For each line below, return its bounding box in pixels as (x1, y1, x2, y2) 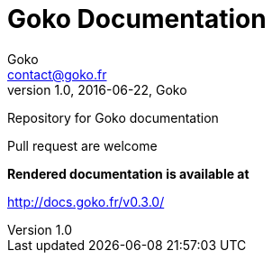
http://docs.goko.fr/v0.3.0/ (7, 193, 165, 209)
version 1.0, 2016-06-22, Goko (7, 81, 187, 97)
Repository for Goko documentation (7, 109, 219, 125)
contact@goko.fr (7, 66, 107, 82)
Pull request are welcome (7, 137, 158, 153)
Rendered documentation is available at (7, 165, 249, 181)
